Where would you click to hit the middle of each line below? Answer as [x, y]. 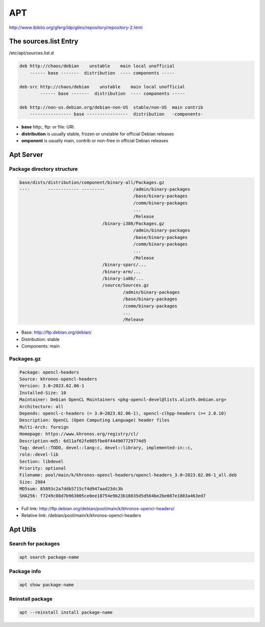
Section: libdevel [41, 461]
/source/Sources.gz [126, 285]
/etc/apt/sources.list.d [31, 53]
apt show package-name [47, 585]
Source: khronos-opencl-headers [58, 379]
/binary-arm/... [122, 272]
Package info [25, 571]
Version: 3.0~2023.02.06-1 [52, 386]
